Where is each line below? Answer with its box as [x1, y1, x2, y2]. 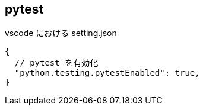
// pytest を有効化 [14, 58, 99, 68]
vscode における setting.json [5, 28, 117, 38]
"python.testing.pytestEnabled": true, [14, 68, 200, 78]
